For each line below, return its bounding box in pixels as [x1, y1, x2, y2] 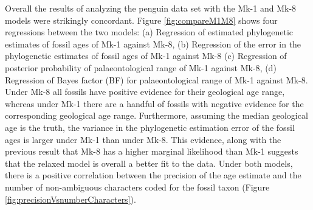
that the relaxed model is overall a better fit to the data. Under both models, [5, 156, 293, 169]
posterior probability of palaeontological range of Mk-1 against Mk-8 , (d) [5, 61, 277, 74]
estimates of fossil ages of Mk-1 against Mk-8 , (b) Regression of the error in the [5, 37, 301, 50]
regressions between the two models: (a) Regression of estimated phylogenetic [5, 26, 294, 38]
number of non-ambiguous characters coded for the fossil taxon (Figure [5, 180, 270, 193]
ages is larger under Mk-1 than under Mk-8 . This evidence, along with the [5, 133, 281, 145]
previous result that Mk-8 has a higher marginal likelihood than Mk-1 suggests [5, 145, 298, 158]
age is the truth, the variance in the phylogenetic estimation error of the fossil [5, 121, 295, 133]
